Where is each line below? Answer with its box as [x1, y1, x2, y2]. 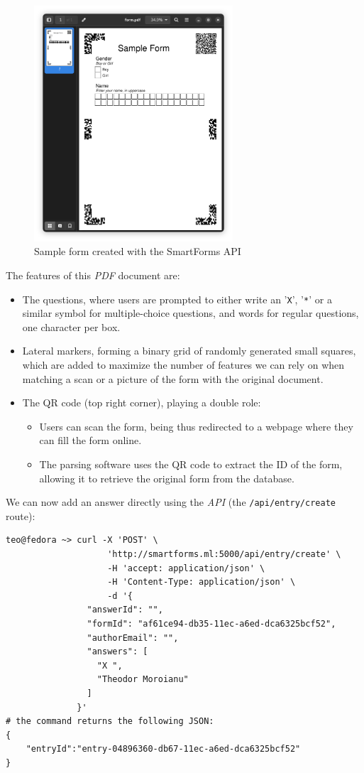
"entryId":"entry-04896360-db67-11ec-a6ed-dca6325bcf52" [26, 744, 301, 755]
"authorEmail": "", [87, 632, 179, 643]
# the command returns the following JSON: [6, 716, 214, 727]
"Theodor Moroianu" [96, 674, 189, 685]
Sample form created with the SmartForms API [34, 244, 241, 259]
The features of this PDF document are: [6, 268, 180, 283]
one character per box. [22, 319, 121, 334]
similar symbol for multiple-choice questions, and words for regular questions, [22, 306, 359, 320]
